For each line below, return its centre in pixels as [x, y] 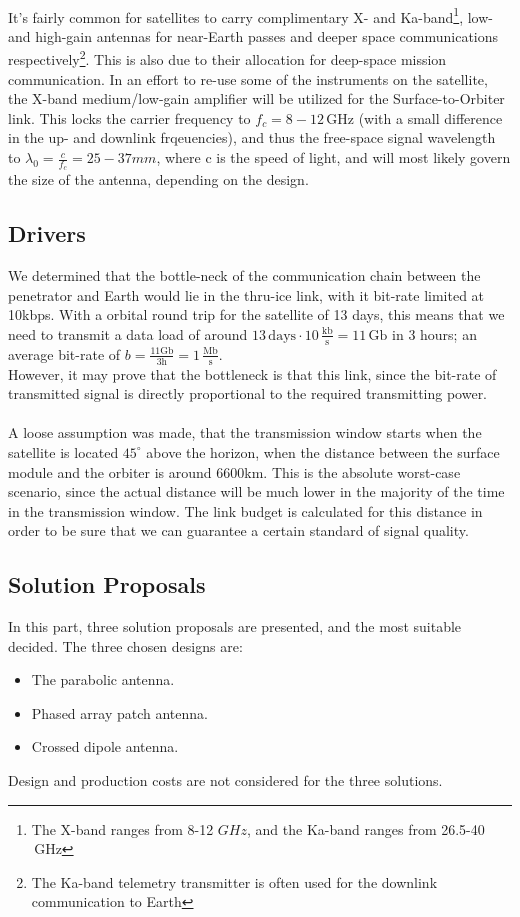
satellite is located [63, 451]
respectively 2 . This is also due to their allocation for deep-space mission [227, 58]
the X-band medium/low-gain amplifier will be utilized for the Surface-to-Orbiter [256, 98]
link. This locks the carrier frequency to [129, 117]
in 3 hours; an [434, 333]
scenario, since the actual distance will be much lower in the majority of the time [256, 491]
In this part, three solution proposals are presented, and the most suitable [235, 626]
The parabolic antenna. [103, 679]
